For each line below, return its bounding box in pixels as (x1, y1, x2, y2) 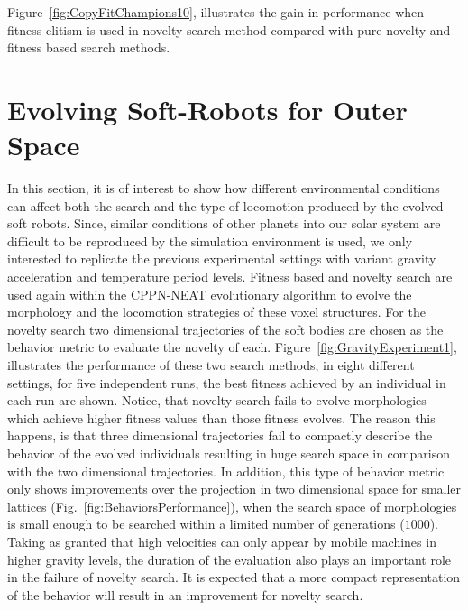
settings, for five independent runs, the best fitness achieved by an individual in (7, 373, 446, 392)
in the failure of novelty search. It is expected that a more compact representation (7, 568, 461, 587)
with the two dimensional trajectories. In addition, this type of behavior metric (7, 461, 445, 480)
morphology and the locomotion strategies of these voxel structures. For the (7, 302, 426, 321)
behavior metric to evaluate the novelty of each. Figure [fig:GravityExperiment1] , (7, 337, 457, 356)
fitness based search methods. (7, 38, 170, 57)
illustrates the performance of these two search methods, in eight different (7, 356, 415, 374)
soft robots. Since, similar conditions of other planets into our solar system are (7, 214, 441, 233)
